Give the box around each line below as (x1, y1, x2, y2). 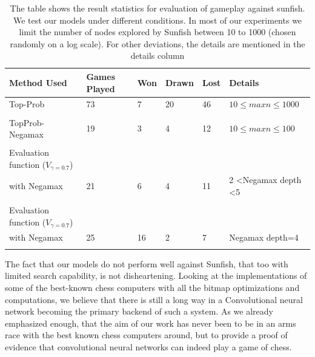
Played (86, 82, 115, 95)
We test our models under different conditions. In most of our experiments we (13, 13, 302, 26)
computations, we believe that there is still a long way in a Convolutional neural (5, 293, 303, 305)
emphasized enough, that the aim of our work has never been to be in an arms (5, 316, 296, 329)
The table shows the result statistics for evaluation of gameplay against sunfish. (10, 2, 305, 14)
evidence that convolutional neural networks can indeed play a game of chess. (5, 340, 292, 353)
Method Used (9, 76, 67, 88)
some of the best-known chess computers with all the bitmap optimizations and (5, 281, 300, 293)
